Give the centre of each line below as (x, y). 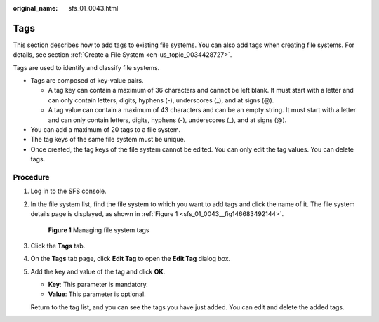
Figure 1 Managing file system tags (99, 230)
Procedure (31, 177)
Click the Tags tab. (58, 246)
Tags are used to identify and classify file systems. (86, 67)
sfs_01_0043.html (93, 8)
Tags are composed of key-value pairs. (87, 81)
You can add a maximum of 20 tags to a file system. (106, 130)
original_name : (35, 8)
